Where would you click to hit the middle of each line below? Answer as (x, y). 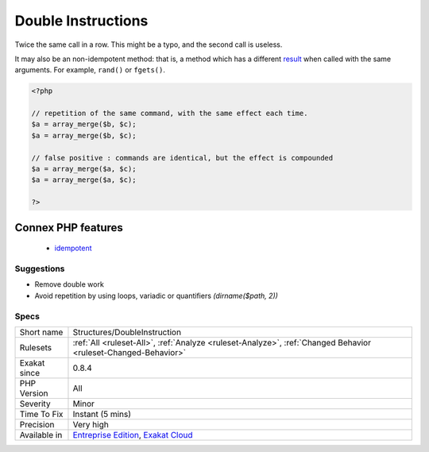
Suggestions (40, 268)
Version (34, 393)
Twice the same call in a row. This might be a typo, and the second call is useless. (149, 44)
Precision (37, 424)
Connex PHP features (69, 228)
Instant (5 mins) (102, 414)
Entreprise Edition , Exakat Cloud (133, 435)
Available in (41, 435)
